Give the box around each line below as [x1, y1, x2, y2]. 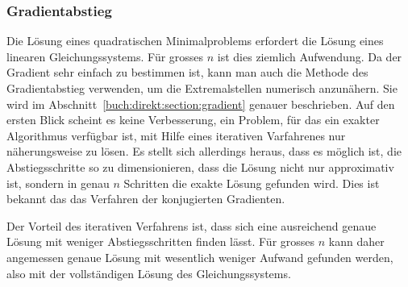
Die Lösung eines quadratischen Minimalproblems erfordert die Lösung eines [6, 32, 384, 49]
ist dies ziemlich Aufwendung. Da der [217, 48, 402, 64]
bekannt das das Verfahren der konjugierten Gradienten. [6, 190, 285, 207]
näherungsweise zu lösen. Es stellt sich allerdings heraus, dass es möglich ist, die [6, 143, 402, 160]
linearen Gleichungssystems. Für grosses [6, 48, 204, 64]
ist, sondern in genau [6, 174, 110, 191]
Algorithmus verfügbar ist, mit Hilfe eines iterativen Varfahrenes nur [6, 127, 346, 143]
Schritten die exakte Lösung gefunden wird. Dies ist [123, 174, 380, 191]
